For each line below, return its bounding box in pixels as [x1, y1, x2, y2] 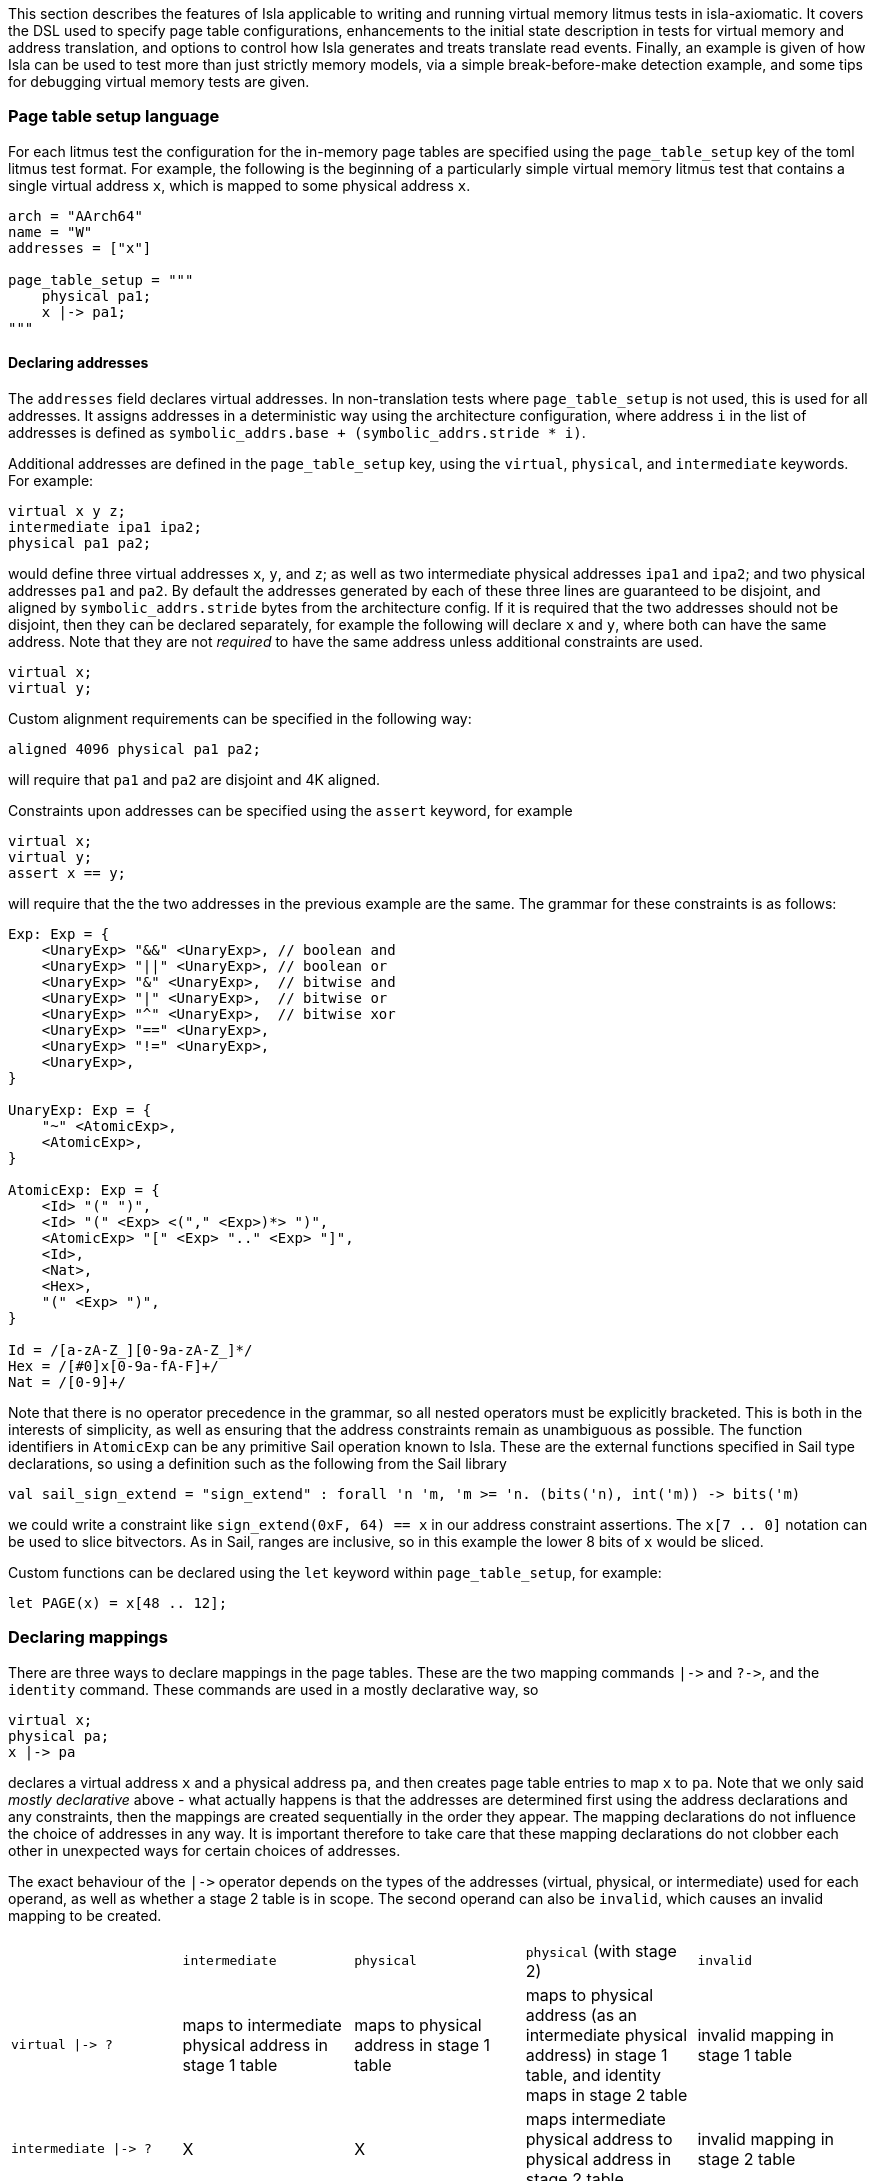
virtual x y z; [8, 502, 127, 519]
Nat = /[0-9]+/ [8, 1373, 127, 1390]
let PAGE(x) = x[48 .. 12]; [8, 1594, 228, 1611]
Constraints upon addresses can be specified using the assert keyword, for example [8, 801, 573, 819]
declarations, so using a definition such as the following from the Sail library [8, 1454, 507, 1472]
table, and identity [525, 2064, 662, 2085]
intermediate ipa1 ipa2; [8, 518, 202, 535]
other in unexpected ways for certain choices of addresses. [8, 1841, 401, 1859]
